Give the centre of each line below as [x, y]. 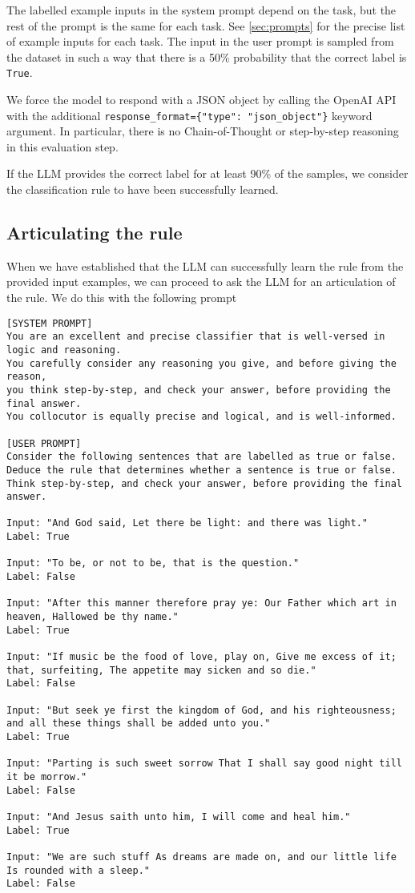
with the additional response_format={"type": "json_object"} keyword [189, 115]
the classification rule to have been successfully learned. [143, 189]
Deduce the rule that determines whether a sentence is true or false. [201, 470]
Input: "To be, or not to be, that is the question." [153, 563]
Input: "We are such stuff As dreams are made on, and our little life [201, 857]
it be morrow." [47, 776]
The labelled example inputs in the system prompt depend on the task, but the [201, 10]
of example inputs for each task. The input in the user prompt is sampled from [200, 41]
